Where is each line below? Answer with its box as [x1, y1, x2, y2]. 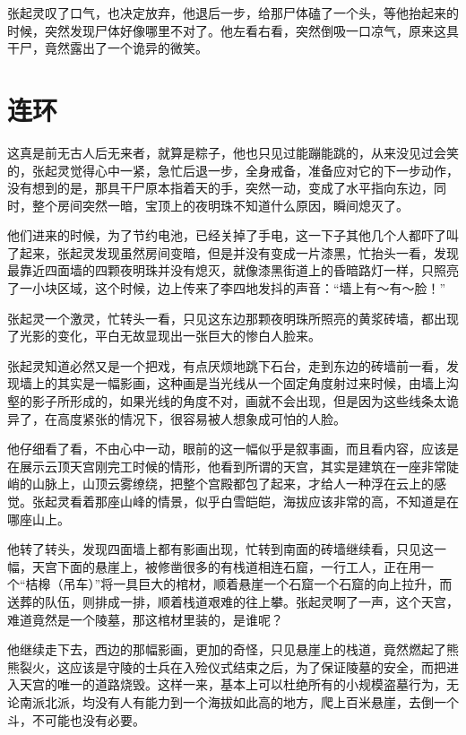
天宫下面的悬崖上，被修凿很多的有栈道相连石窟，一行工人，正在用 [31, 557, 421, 575]
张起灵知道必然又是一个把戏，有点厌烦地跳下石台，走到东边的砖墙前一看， [7, 356, 446, 375]
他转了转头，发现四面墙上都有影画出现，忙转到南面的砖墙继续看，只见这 [7, 540, 434, 558]
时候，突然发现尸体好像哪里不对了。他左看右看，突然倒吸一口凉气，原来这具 [7, 21, 459, 39]
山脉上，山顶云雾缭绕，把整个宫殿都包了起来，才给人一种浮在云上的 [31, 474, 434, 493]
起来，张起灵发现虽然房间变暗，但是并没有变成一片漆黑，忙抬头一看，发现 [19, 243, 459, 262]
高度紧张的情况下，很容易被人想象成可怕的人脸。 [56, 409, 346, 428]
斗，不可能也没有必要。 [7, 710, 145, 729]
